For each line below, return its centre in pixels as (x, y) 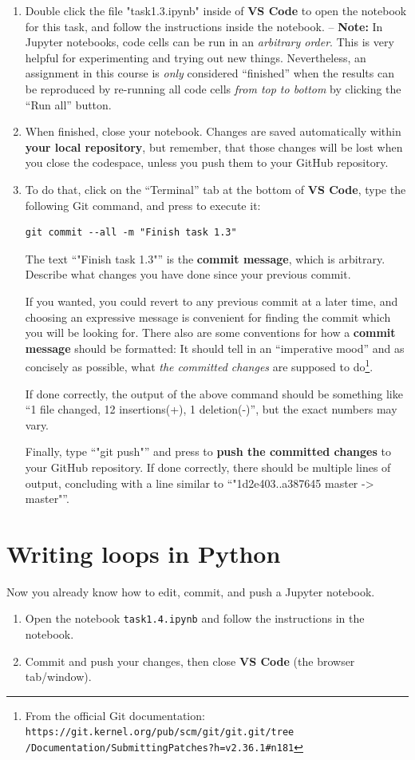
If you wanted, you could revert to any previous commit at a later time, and (211, 301)
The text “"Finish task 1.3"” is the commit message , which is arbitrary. (205, 258)
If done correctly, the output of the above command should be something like (214, 393)
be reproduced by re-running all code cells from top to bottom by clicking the (213, 88)
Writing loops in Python (144, 553)
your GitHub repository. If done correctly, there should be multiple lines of (208, 467)
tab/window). (58, 677)
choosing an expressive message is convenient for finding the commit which (208, 317)
